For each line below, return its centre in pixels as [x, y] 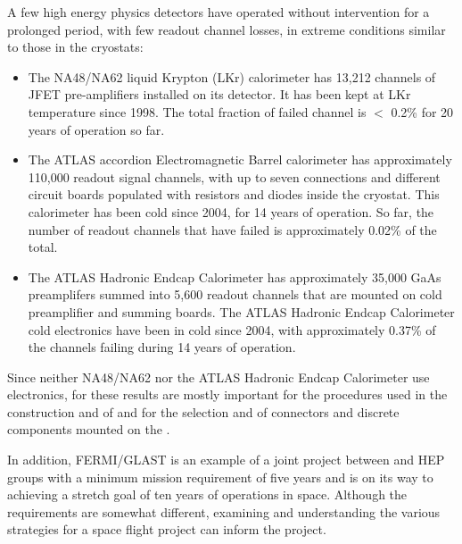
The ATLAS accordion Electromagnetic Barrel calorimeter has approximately [240, 159]
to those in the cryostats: [75, 47]
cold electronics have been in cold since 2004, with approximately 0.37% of [232, 329]
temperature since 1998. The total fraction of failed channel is [197, 111]
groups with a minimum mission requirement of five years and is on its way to [220, 477]
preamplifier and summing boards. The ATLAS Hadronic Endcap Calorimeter [241, 311]
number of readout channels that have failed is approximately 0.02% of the [232, 229]
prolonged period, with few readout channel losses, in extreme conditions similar [227, 29]
